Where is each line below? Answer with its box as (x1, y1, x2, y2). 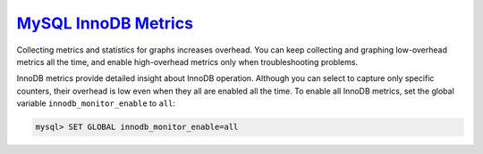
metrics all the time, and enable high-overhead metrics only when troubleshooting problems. (16, 56, 358, 67)
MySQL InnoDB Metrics (16, 13, 194, 33)
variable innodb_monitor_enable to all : (16, 98, 176, 109)
